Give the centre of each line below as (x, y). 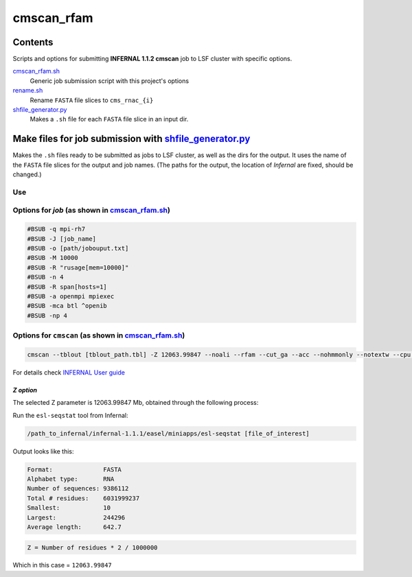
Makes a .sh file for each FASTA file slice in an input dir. (109, 119)
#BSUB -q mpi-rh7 (56, 229)
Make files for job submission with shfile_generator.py (131, 139)
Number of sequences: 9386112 (78, 488)
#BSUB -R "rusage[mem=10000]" (78, 267)
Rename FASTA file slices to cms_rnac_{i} (92, 100)
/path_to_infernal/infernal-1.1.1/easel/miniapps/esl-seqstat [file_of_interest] (169, 433)
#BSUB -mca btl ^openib (67, 306)
